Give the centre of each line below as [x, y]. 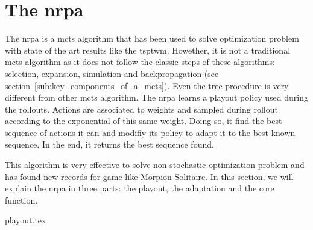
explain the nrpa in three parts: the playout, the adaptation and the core [140, 188]
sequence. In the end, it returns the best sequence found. [109, 144]
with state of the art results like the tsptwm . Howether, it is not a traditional [148, 50]
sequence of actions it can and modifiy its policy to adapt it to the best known [150, 132]
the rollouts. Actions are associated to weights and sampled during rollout [141, 109]
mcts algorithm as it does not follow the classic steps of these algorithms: [140, 62]
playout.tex [26, 220]
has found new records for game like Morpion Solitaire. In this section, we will [149, 176]
